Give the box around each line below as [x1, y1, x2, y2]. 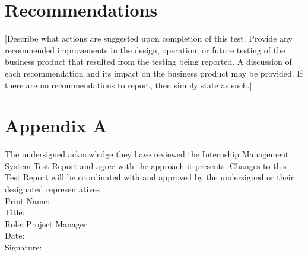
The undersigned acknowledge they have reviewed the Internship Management [5, 148, 289, 160]
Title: [5, 206, 25, 218]
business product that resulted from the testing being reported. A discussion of [5, 55, 292, 68]
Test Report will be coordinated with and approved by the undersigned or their [5, 171, 294, 183]
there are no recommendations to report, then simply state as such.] [5, 78, 252, 91]
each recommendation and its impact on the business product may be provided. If [5, 66, 303, 79]
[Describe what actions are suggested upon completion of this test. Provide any [5, 32, 293, 45]
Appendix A [5, 113, 107, 138]
